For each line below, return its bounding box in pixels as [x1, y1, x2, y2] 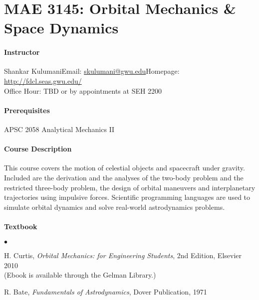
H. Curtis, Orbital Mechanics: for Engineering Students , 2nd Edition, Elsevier [4, 250, 242, 261]
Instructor [4, 47, 40, 57]
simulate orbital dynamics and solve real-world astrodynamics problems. [4, 201, 225, 212]
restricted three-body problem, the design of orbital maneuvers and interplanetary [4, 182, 256, 192]
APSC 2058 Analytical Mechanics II [4, 124, 115, 134]
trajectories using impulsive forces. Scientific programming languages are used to [4, 192, 251, 202]
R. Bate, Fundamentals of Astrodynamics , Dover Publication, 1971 [4, 286, 207, 297]
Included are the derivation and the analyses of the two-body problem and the [4, 172, 244, 182]
